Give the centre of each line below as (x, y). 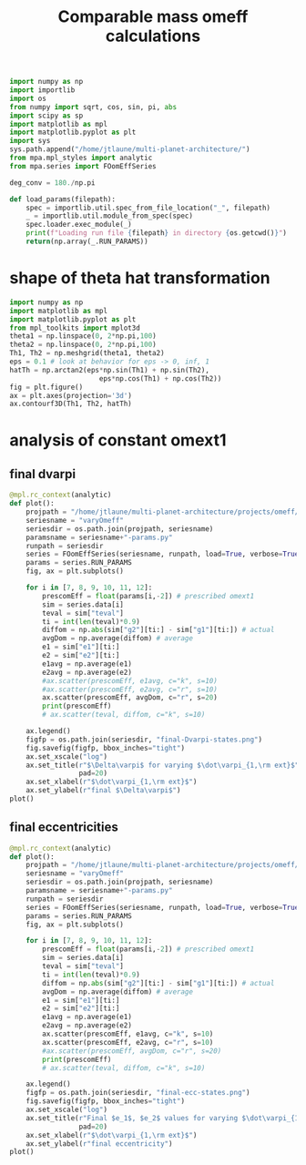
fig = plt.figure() (46, 387)
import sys (30, 141)
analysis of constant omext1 (118, 440)
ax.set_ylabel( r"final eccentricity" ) (99, 1144)
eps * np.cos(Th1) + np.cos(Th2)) (160, 378)
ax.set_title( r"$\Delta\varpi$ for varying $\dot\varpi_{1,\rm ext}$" (163, 765)
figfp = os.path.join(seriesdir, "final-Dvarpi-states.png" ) (144, 740)
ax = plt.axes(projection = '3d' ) (71, 395)
